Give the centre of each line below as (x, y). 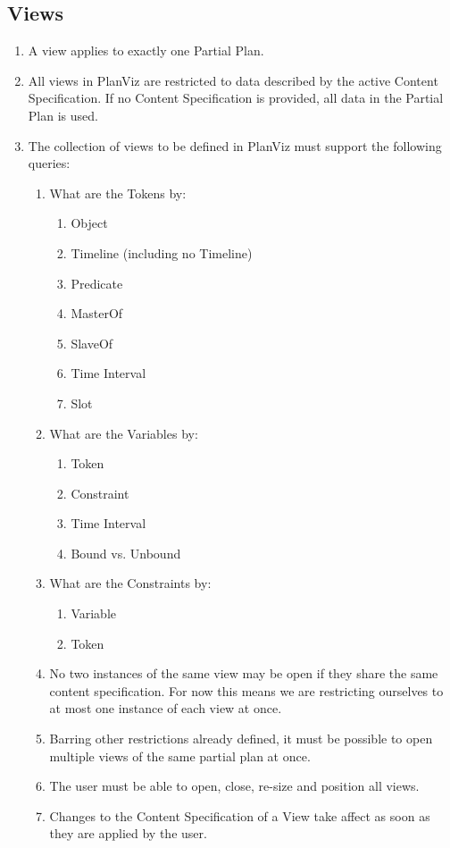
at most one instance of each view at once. (166, 708)
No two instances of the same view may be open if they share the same (244, 673)
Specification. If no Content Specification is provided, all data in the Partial (236, 98)
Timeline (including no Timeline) (162, 252)
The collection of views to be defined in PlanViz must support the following (235, 145)
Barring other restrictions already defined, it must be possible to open (241, 739)
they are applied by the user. (128, 833)
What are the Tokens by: (118, 193)
